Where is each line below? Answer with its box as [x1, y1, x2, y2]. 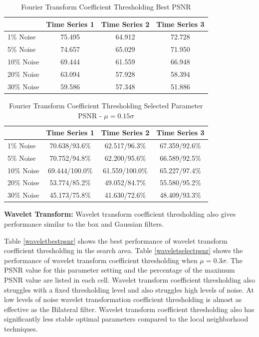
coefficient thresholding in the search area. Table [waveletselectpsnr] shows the [4, 245, 243, 256]
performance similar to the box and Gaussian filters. [4, 219, 164, 229]
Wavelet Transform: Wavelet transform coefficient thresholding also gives [4, 209, 236, 219]
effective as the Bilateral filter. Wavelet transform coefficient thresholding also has [4, 304, 255, 314]
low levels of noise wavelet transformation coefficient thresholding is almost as [4, 294, 242, 305]
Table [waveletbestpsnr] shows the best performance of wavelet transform [4, 235, 228, 246]
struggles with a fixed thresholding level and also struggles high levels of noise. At [4, 284, 254, 295]
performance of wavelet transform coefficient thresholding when [4, 255, 198, 265]
